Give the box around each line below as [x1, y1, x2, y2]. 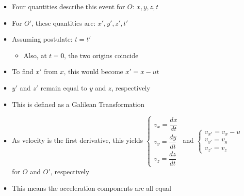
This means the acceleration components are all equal [12, 182, 171, 193]
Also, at [23, 50, 47, 60]
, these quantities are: [31, 17, 96, 28]
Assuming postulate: [12, 34, 73, 44]
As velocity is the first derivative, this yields [12, 135, 143, 145]
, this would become [64, 66, 123, 76]
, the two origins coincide [64, 50, 139, 60]
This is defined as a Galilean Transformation [12, 99, 145, 109]
